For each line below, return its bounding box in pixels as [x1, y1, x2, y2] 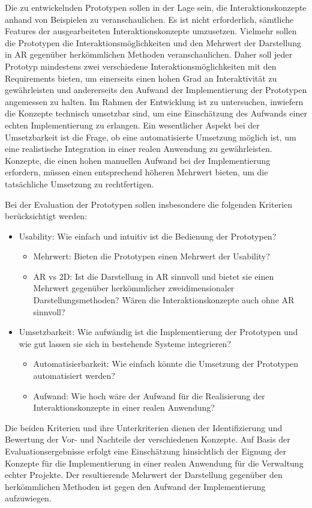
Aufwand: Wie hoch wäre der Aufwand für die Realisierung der [33, 389, 265, 402]
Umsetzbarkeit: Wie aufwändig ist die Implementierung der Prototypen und [19, 325, 298, 338]
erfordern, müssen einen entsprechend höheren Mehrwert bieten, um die [5, 166, 268, 178]
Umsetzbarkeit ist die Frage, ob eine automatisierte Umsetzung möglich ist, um [5, 130, 296, 143]
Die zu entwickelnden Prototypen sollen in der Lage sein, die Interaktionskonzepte [5, 1, 307, 13]
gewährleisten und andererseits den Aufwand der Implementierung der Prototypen [5, 83, 307, 96]
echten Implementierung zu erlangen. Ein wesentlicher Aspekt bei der [5, 118, 260, 131]
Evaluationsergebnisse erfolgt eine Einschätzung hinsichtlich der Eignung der [5, 445, 286, 457]
